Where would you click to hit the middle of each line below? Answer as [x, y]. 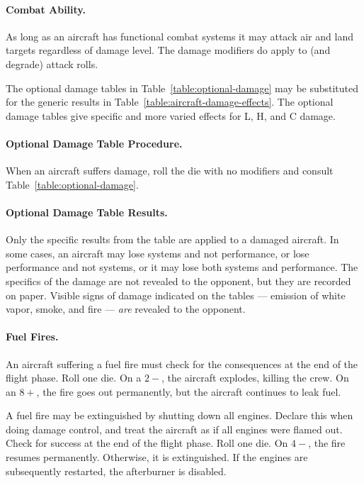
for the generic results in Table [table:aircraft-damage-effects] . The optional [170, 102]
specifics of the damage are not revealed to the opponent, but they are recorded [178, 281]
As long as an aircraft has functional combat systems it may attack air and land [180, 36]
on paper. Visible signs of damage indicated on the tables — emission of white [176, 295]
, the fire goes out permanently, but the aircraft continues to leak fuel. [189, 391]
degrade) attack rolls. [52, 63]
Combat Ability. [46, 9]
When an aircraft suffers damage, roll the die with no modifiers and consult [170, 171]
